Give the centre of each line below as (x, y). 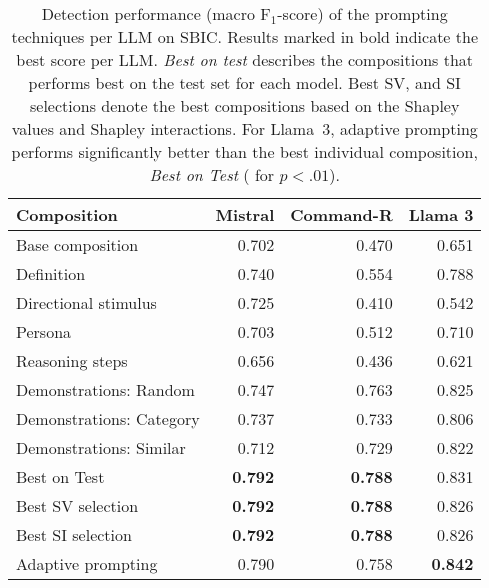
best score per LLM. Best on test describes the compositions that (245, 59)
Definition (51, 273)
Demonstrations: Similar (101, 447)
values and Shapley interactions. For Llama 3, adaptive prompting (244, 128)
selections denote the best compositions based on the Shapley (245, 105)
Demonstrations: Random (105, 389)
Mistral (245, 214)
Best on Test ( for (212, 174)
